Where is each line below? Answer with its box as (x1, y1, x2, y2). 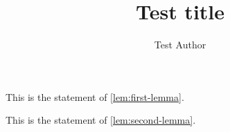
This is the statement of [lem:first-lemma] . (6, 89, 184, 104)
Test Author (154, 37, 206, 52)
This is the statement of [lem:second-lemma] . (6, 113, 196, 127)
